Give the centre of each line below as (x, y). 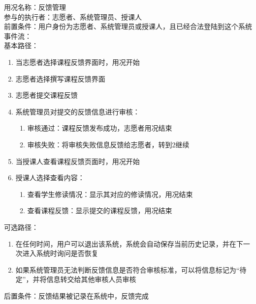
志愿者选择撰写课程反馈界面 (60, 78)
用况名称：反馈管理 (35, 7)
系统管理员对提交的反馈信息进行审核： (78, 111)
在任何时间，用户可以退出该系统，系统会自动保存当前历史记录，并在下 (129, 243)
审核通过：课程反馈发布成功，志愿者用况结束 (100, 128)
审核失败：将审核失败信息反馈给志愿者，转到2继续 (108, 144)
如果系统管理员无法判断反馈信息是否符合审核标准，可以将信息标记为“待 (131, 269)
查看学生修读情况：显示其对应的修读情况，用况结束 (110, 194)
